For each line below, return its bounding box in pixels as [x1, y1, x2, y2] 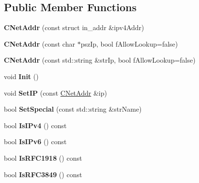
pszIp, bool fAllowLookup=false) [80, 38, 178, 49]
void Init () [4, 71, 39, 81]
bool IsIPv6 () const [4, 136, 67, 147]
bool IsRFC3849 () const [4, 169, 82, 179]
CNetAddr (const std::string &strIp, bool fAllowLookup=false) [4, 55, 196, 65]
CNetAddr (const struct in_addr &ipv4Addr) [4, 22, 144, 33]
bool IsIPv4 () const [4, 120, 67, 130]
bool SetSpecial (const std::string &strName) [4, 104, 142, 114]
